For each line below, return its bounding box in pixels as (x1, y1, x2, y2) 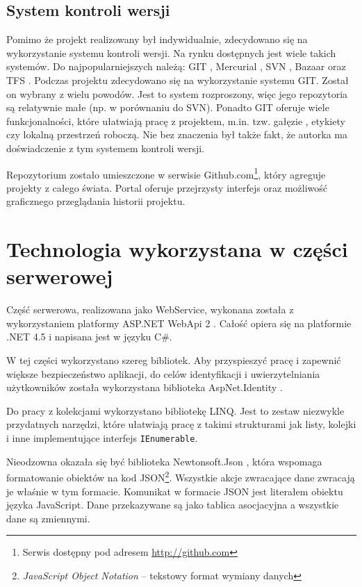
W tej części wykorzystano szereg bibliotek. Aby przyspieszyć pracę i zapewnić (6, 353, 341, 367)
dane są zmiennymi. (6, 511, 90, 525)
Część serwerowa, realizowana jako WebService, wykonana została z (6, 302, 294, 317)
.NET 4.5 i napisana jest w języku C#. (6, 329, 172, 344)
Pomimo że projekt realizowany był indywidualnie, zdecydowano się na (6, 32, 308, 47)
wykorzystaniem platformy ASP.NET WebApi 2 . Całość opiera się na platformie (6, 315, 352, 330)
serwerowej (6, 262, 113, 290)
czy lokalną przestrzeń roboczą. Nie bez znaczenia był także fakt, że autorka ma (6, 127, 347, 142)
